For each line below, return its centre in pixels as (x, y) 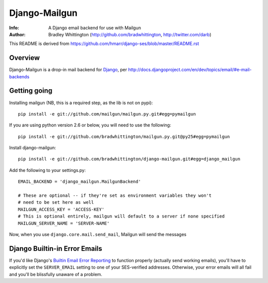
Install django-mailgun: (33, 148)
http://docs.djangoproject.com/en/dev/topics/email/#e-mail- (190, 70)
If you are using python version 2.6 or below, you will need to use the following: (90, 125)
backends (19, 76)
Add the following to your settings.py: (48, 170)
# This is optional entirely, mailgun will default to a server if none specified (121, 216)
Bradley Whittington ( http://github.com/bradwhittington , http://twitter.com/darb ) (130, 34)
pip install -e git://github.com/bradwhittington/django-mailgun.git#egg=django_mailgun (129, 159)
